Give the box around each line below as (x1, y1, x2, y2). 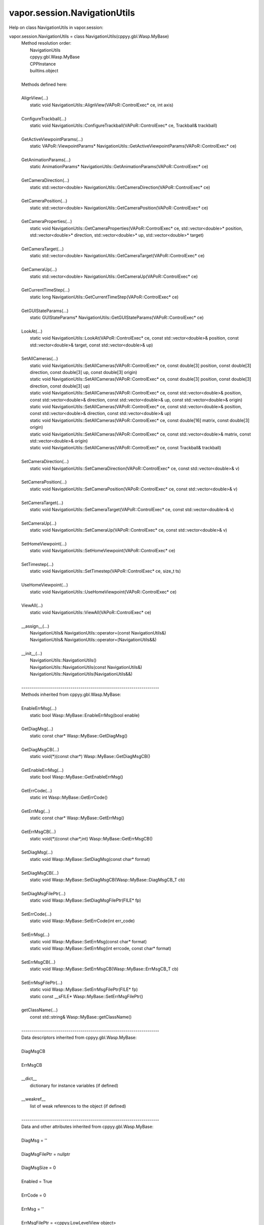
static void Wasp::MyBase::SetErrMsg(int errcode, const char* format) (30, 945, 172, 951)
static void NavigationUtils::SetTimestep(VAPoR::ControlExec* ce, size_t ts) (30, 568, 181, 574)
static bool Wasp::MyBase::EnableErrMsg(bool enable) (30, 712, 140, 718)
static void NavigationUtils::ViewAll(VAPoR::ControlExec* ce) (30, 609, 152, 615)
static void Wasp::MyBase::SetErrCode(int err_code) (30, 918, 135, 924)
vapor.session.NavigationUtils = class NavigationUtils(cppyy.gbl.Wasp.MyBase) (9, 33, 169, 39)
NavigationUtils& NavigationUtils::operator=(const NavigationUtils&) (30, 630, 166, 636)
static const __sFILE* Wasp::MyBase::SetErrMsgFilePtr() (30, 993, 144, 999)
